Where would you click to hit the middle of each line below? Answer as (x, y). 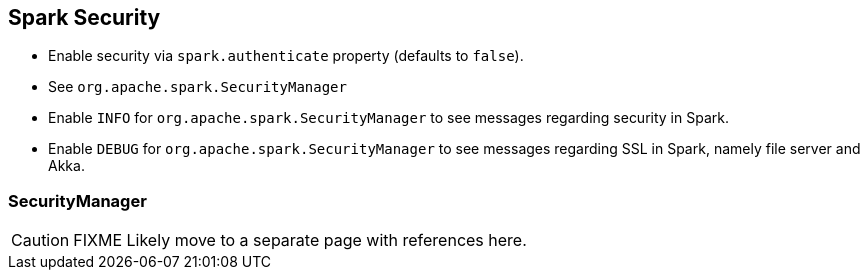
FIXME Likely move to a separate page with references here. (300, 240)
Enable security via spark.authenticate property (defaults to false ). (286, 56)
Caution (40, 240)
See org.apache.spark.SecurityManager (197, 87)
